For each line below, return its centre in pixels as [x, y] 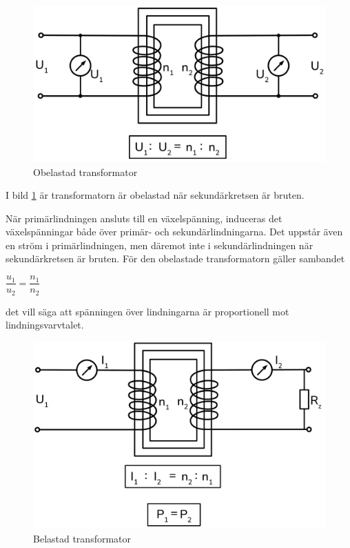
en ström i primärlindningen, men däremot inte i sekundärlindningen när [159, 245]
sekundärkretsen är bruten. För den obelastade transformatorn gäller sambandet [175, 258]
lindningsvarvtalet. [45, 325]
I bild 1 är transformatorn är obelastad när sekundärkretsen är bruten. [155, 195]
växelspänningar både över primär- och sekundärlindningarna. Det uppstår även [174, 232]
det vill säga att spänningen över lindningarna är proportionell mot [147, 311]
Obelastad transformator [85, 172]
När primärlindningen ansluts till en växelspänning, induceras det [144, 218]
